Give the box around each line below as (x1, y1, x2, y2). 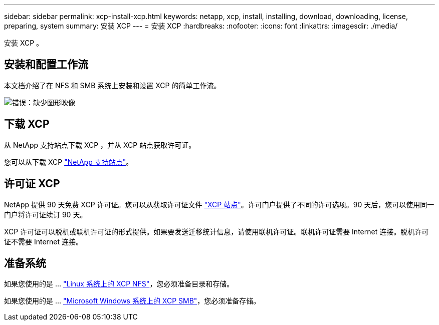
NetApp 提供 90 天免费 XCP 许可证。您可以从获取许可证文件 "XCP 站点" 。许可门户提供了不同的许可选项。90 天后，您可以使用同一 (4, 200, 434, 209)
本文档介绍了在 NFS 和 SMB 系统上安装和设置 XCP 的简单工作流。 (4, 81, 221, 90)
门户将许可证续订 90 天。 (4, 210, 87, 219)
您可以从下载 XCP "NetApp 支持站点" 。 (4, 157, 133, 166)
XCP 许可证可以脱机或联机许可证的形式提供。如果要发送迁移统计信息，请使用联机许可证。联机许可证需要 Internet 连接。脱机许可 (4, 227, 429, 236)
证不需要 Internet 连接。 (4, 237, 83, 246)
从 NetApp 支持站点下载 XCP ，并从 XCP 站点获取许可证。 (4, 140, 196, 149)
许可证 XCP (4, 177, 60, 190)
